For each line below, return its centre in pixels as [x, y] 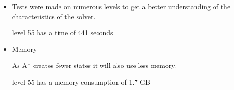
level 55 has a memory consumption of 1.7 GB [81, 81]
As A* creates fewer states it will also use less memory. [94, 65]
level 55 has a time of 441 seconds [62, 33]
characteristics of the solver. [54, 16]
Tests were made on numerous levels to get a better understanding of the [121, 6]
